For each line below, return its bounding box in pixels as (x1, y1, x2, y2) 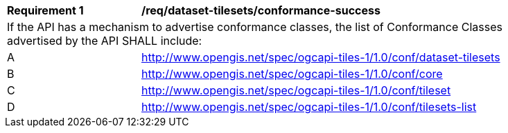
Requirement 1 (7, 3, 84, 17)
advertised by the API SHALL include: (7, 34, 202, 48)
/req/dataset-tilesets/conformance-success (141, 3, 380, 17)
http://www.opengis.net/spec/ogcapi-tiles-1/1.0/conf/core (141, 67, 443, 81)
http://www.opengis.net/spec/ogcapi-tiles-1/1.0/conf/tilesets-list (141, 100, 477, 114)
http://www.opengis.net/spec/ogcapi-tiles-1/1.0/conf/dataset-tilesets (141, 50, 500, 64)
